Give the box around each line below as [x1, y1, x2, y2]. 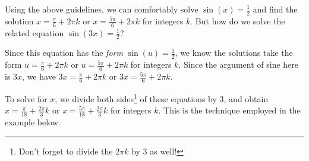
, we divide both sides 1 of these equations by [55, 90, 217, 105]
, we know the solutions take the [175, 46, 293, 59]
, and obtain [223, 92, 269, 105]
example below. [5, 116, 61, 128]
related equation [5, 26, 64, 39]
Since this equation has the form [5, 46, 123, 59]
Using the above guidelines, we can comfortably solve [5, 3, 198, 15]
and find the [253, 3, 298, 15]
